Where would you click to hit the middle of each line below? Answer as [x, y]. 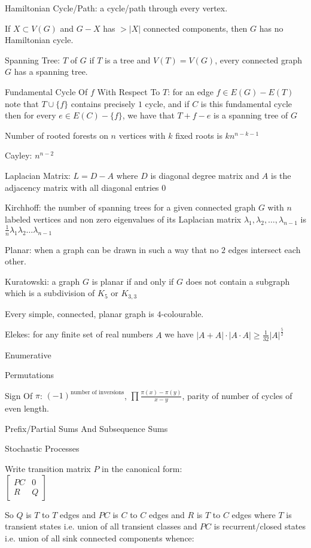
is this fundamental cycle [246, 103]
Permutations [29, 375]
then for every [31, 115]
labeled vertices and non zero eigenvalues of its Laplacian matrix [123, 219]
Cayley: [19, 155]
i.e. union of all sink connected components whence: [100, 538]
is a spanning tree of [251, 115]
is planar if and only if [133, 281]
